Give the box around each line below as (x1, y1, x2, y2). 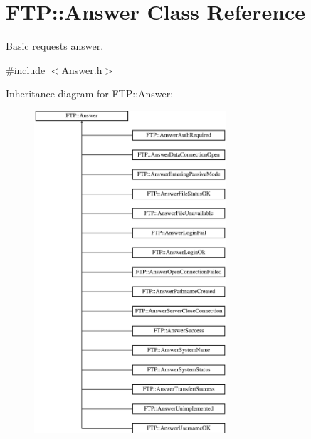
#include (6, 62, 46, 77)
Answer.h (61, 62, 102, 77)
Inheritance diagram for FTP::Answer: (6, 86, 174, 101)
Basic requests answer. (6, 38, 104, 53)
